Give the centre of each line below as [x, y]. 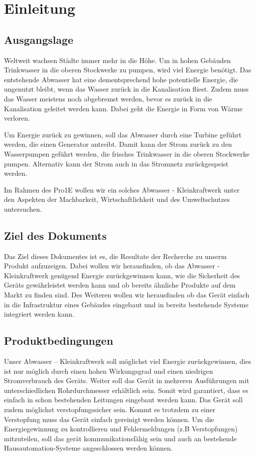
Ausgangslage [39, 39]
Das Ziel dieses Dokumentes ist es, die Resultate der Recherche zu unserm [115, 256]
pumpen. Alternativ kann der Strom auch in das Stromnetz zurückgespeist [116, 163]
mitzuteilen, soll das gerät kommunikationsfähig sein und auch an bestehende [120, 438]
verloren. [17, 118]
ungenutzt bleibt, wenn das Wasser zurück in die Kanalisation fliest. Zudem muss [127, 89]
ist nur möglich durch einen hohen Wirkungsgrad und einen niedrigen [109, 371]
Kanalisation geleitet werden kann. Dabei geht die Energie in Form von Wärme [123, 108]
